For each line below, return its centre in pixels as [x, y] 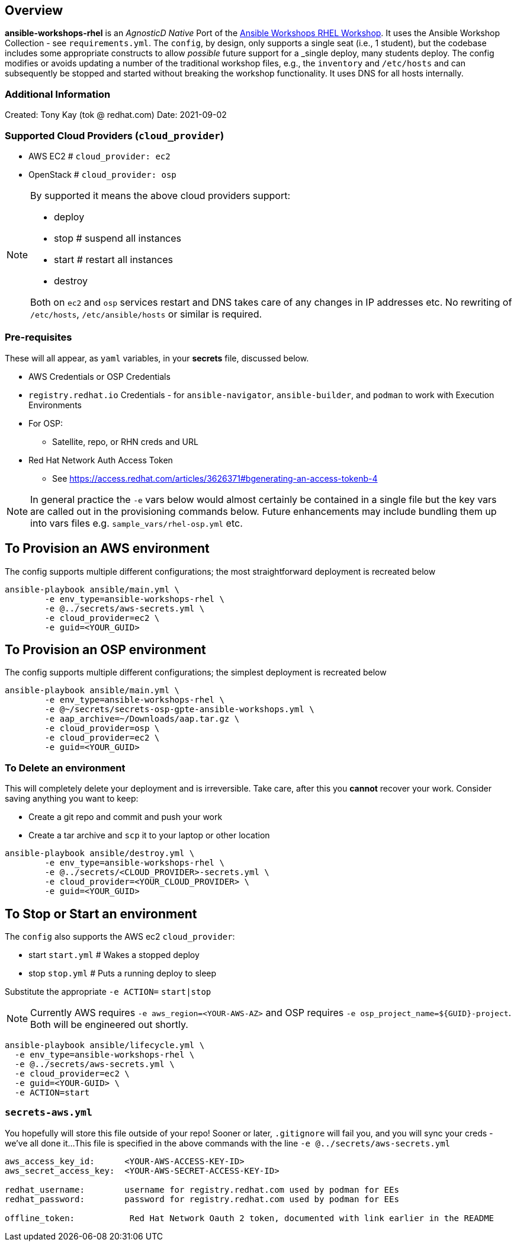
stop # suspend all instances [118, 238]
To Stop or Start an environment [101, 914]
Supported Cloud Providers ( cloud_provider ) [115, 135]
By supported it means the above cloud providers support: [160, 195]
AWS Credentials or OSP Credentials [99, 376]
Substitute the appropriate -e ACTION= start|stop [108, 991]
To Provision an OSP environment [105, 649]
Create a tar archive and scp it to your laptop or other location [149, 835]
